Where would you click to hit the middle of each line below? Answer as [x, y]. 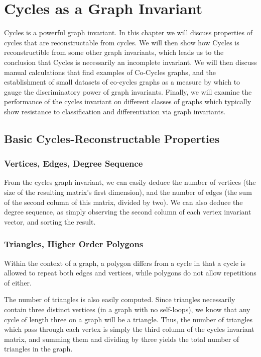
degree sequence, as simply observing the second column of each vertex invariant [128, 212]
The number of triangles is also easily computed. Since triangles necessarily [120, 299]
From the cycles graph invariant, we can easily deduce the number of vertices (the [130, 182]
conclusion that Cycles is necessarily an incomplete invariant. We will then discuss [130, 62]
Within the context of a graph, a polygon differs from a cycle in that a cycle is [125, 263]
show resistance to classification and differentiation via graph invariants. [115, 111]
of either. [18, 282]
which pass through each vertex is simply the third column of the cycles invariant [129, 329]
